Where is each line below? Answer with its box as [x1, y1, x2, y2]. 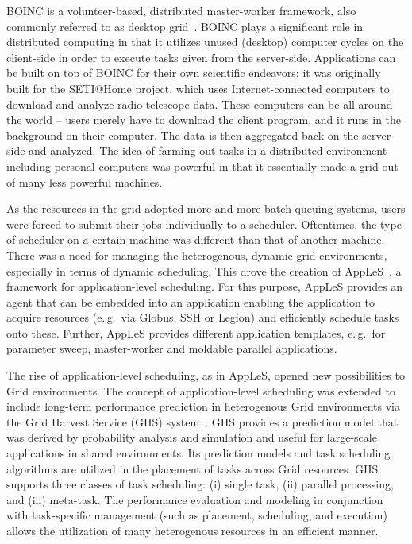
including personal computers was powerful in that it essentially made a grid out [6, 157, 399, 174]
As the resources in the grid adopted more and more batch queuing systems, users [6, 200, 406, 217]
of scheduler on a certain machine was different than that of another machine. [6, 231, 385, 248]
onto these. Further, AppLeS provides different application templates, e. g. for [6, 324, 386, 341]
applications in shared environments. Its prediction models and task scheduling [6, 445, 391, 461]
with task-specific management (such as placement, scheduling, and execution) [6, 507, 387, 523]
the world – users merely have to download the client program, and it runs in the [6, 111, 402, 128]
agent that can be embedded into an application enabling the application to [6, 293, 375, 310]
